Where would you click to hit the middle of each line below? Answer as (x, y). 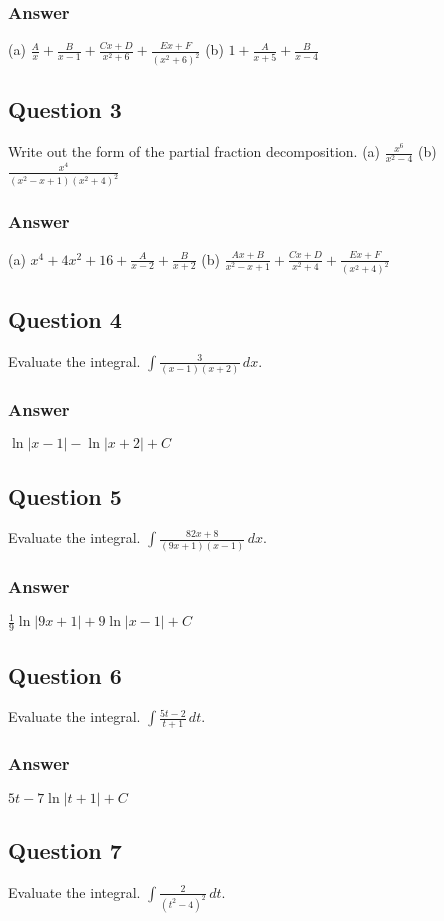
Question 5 (65, 495)
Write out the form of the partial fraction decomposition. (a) (194, 151)
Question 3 (65, 109)
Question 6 (65, 674)
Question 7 (65, 849)
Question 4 (65, 318)
